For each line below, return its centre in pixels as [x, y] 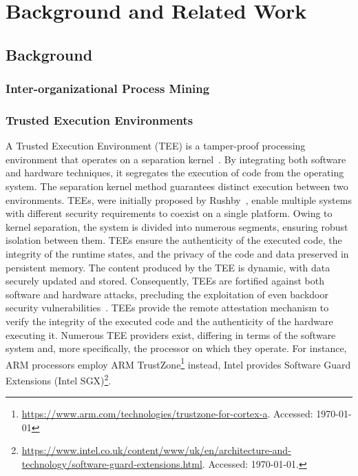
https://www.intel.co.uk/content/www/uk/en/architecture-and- [156, 450]
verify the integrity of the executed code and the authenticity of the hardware [169, 321]
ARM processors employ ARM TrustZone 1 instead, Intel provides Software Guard [178, 363]
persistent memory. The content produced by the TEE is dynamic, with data [168, 267]
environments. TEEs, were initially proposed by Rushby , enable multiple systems [179, 199]
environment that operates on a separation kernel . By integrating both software [176, 159]
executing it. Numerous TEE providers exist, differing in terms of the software [171, 334]
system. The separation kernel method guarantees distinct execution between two [177, 186]
